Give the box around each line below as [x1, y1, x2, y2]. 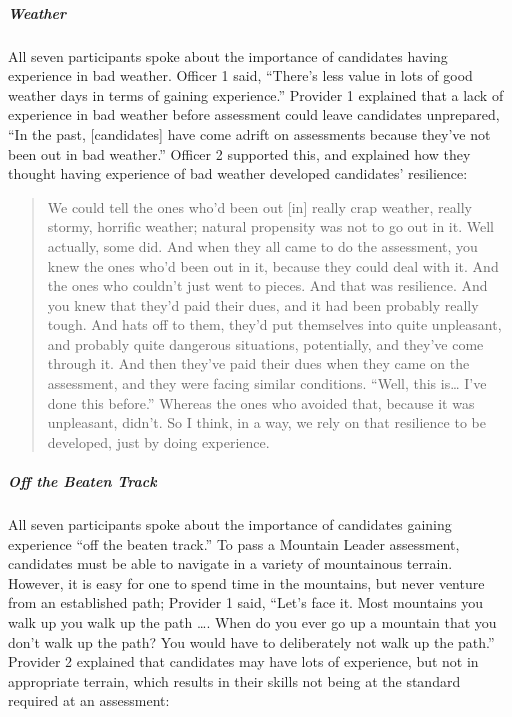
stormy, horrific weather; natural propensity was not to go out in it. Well [47, 216, 494, 237]
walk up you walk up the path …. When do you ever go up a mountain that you [8, 611, 497, 632]
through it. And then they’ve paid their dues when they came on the [47, 353, 470, 374]
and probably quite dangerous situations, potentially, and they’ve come [47, 333, 484, 354]
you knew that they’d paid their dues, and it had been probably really [47, 294, 479, 315]
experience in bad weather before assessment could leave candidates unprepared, [8, 104, 500, 125]
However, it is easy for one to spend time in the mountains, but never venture [8, 572, 485, 593]
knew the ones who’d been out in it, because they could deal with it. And [47, 255, 499, 276]
